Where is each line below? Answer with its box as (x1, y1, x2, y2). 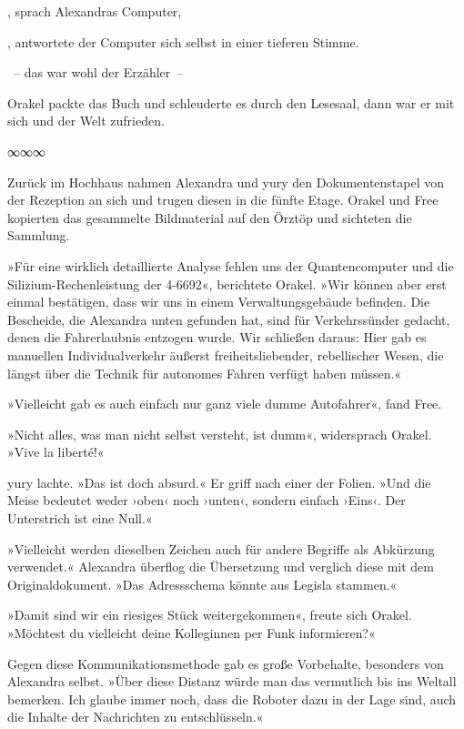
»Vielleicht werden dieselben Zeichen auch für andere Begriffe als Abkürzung (7, 539, 435, 558)
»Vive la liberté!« (7, 442, 105, 461)
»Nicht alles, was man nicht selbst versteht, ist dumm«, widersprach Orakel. (7, 424, 432, 443)
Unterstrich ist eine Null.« (7, 509, 153, 528)
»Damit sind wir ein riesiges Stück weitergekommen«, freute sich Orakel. (7, 605, 412, 624)
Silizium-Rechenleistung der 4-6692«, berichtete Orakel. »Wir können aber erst (7, 274, 447, 293)
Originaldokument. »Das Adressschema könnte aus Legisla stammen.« (7, 574, 398, 593)
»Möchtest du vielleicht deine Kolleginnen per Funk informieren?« (7, 623, 376, 643)
